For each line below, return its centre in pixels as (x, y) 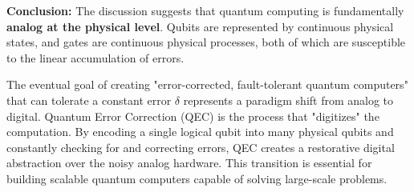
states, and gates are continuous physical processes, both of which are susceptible (206, 42)
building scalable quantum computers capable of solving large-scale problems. (197, 178)
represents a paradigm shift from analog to (288, 100)
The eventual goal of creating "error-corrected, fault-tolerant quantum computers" (207, 84)
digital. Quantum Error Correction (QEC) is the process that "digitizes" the (193, 116)
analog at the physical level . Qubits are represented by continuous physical (200, 26)
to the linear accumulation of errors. (95, 57)
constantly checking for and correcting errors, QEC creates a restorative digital (201, 147)
